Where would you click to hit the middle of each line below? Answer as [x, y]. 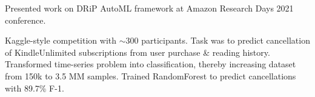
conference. [25, 20]
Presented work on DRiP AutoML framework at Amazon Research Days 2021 [149, 8]
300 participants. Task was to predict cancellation [218, 40]
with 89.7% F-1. [35, 88]
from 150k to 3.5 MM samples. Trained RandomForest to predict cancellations [151, 75]
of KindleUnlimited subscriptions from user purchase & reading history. [138, 52]
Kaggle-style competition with [61, 40]
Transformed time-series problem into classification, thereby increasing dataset [151, 64]
